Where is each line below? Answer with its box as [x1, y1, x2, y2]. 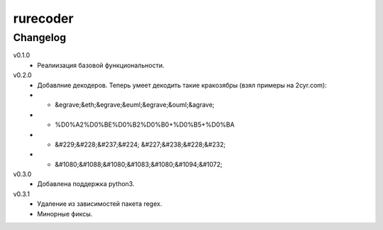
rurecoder [13, 11, 74, 26]
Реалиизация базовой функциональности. [37, 61, 165, 69]
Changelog [13, 31, 67, 44]
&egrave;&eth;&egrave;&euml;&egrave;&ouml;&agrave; [55, 100, 215, 109]
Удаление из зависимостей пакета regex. [37, 200, 162, 208]
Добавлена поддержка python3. [37, 180, 135, 188]
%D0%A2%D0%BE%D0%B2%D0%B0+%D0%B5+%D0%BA [55, 120, 235, 129]
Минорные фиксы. [37, 209, 93, 218]
